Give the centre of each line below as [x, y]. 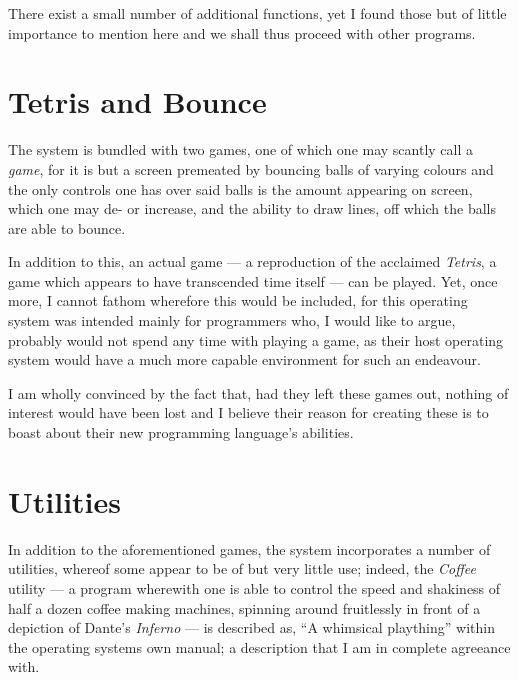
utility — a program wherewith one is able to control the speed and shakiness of [254, 587]
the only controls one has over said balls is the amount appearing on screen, [240, 188]
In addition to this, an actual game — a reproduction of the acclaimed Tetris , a [252, 261]
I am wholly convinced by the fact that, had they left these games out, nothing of [258, 392]
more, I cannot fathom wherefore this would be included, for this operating [238, 300]
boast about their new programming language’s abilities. [181, 432]
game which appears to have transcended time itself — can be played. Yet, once [253, 280]
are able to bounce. [67, 227]
